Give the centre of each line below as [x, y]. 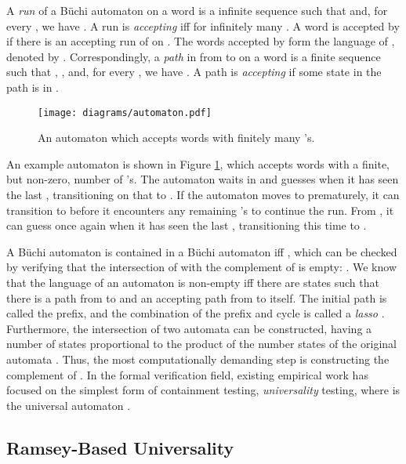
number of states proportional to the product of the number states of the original [201, 344]
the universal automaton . [69, 405]
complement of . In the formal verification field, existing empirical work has [187, 374]
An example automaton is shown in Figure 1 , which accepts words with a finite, [198, 163]
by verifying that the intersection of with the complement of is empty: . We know [201, 267]
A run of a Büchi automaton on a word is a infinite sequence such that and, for [197, 10]
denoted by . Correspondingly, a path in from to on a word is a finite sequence [194, 56]
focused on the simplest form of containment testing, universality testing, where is [203, 390]
